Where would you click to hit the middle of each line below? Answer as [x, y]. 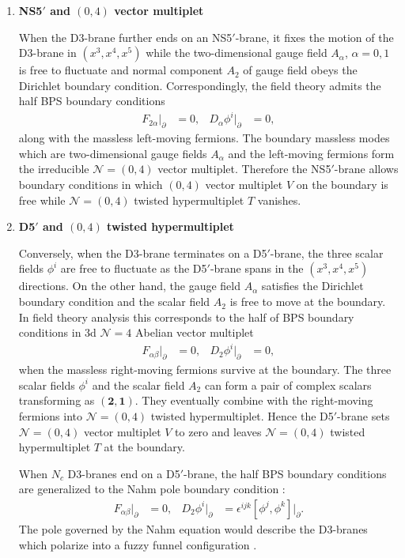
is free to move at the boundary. [308, 302]
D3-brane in [47, 53]
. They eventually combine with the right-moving [254, 400]
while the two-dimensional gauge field [237, 53]
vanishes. [279, 200]
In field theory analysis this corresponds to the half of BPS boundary [186, 317]
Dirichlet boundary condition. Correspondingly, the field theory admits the [200, 85]
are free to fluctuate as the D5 [134, 268]
